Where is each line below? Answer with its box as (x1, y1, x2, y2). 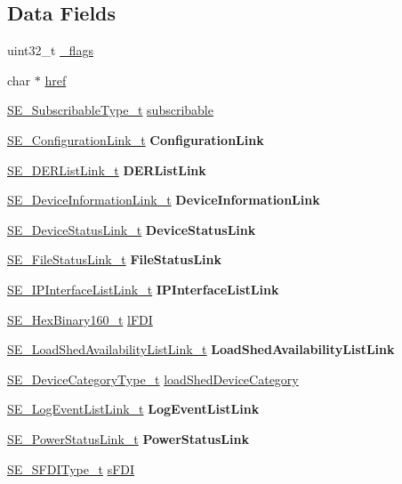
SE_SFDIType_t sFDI (7, 459, 135, 478)
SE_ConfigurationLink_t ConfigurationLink (7, 130, 264, 149)
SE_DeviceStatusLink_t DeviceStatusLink (7, 220, 256, 238)
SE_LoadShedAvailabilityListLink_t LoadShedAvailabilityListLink (7, 340, 395, 359)
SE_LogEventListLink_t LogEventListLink (7, 399, 260, 418)
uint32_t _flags (7, 41, 93, 60)
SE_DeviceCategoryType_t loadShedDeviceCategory (7, 369, 299, 388)
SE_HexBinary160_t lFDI (7, 310, 153, 328)
